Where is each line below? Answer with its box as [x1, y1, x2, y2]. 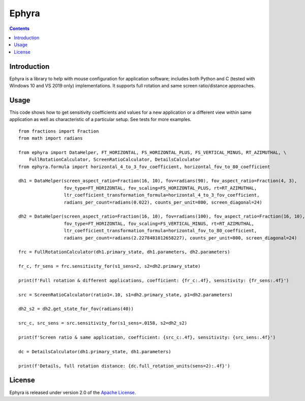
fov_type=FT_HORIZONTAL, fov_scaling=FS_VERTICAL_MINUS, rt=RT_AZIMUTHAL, [64, 221, 254, 226]
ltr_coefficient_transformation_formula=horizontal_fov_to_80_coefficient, [64, 228, 257, 234]
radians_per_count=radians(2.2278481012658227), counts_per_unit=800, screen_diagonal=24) [64, 235, 297, 241]
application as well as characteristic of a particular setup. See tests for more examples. [9, 116, 192, 122]
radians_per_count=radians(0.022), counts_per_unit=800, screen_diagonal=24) [64, 199, 263, 205]
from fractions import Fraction [18, 128, 99, 134]
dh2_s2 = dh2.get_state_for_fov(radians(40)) [18, 306, 134, 312]
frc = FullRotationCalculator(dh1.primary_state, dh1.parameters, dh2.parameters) [18, 249, 230, 255]
